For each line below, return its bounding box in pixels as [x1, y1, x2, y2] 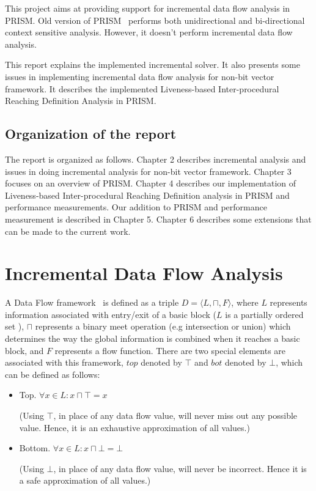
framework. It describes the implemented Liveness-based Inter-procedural [5, 82, 279, 95]
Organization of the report [5, 124, 177, 143]
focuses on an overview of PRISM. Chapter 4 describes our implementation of [5, 177, 296, 190]
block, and [5, 344, 44, 356]
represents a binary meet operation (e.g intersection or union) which [35, 320, 291, 333]
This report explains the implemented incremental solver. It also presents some [5, 58, 300, 71]
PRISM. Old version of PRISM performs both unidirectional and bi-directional [5, 13, 305, 26]
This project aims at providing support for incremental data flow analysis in [5, 2, 290, 14]
